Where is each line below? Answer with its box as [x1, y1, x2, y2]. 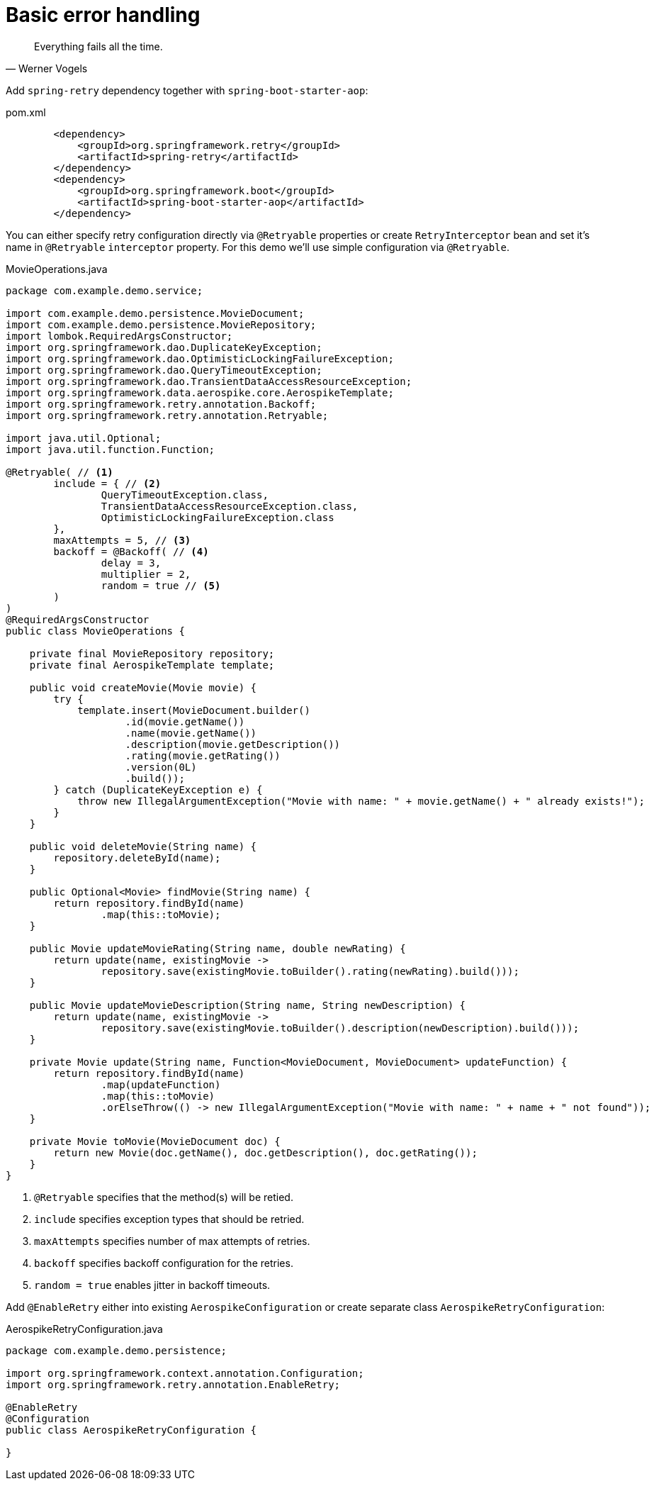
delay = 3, [101, 557, 162, 569]
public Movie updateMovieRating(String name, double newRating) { [29, 942, 406, 954]
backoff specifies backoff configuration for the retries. [34, 1256, 293, 1269]
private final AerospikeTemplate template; [29, 659, 275, 671]
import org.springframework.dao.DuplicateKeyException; [6, 341, 322, 353]
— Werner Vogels [6, 62, 88, 74]
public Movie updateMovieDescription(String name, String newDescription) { [29, 999, 466, 1011]
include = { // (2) [53, 477, 162, 489]
